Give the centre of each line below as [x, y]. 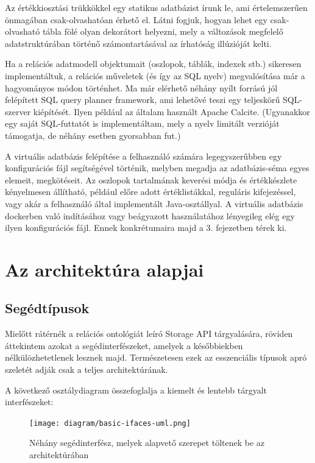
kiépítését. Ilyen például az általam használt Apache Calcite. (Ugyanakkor [172, 111]
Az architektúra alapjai [104, 269]
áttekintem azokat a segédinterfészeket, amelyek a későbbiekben [124, 345]
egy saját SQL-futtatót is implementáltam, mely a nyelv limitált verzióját [142, 123]
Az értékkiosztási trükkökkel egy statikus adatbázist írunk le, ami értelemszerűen [156, 7]
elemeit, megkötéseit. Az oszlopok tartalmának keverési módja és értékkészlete [151, 179]
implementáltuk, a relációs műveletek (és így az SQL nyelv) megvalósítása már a [155, 75]
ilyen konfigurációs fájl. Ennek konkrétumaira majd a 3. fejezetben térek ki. [146, 228]
